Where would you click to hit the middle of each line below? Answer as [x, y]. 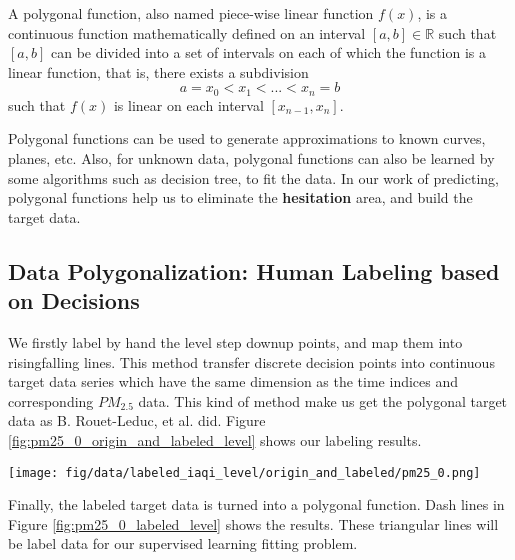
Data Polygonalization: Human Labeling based [254, 270]
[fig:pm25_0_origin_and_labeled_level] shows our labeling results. [215, 439]
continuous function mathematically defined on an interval [187, 32]
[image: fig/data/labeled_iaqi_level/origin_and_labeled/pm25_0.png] [244, 472]
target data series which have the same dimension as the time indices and [233, 381]
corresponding [51, 400]
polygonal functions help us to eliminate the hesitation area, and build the [240, 197]
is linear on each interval [188, 104]
